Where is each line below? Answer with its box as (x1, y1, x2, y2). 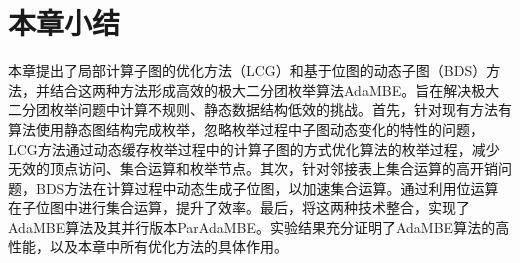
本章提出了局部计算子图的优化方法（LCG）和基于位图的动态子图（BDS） (8, 60, 487, 81)
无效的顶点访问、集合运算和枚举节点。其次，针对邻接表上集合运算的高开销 (8, 158, 498, 179)
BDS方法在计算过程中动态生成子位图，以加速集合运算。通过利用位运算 (35, 177, 499, 198)
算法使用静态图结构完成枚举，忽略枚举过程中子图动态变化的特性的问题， (8, 118, 484, 139)
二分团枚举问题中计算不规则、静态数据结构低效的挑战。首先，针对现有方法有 (8, 99, 512, 120)
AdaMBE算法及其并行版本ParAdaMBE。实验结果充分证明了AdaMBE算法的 (8, 216, 496, 237)
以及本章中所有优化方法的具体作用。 (49, 236, 288, 257)
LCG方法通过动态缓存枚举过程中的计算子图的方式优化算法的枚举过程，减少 (8, 138, 500, 159)
